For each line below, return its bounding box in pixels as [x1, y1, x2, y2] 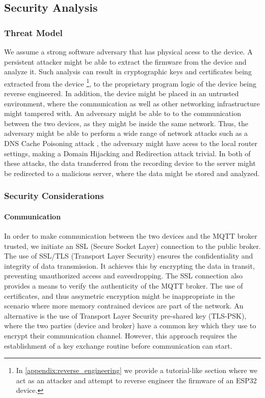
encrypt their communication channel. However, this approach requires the [4, 330, 237, 340]
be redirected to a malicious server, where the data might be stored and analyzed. [4, 167, 260, 178]
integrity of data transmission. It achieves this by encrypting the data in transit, [4, 260, 255, 271]
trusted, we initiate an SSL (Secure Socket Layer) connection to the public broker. [4, 240, 261, 251]
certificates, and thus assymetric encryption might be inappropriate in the [4, 290, 235, 301]
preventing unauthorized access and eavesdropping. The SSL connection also [4, 270, 243, 281]
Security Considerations [4, 189, 104, 202]
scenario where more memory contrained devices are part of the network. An [4, 300, 244, 311]
